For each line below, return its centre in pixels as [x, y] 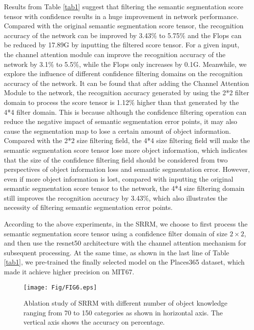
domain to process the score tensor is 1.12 [66, 102]
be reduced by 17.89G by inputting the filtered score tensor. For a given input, [122, 45]
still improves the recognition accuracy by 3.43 [74, 197]
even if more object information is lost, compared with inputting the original [119, 178]
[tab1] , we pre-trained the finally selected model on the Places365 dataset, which [124, 262]
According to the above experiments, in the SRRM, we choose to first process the [126, 224]
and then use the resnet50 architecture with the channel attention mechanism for [125, 243]
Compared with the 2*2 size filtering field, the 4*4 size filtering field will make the [127, 140]
